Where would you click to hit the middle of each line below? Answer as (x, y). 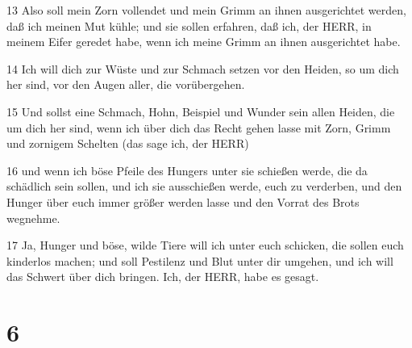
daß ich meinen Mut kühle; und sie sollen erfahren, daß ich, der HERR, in (189, 25)
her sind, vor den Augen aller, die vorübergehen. (126, 84)
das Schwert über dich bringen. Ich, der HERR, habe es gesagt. (163, 277)
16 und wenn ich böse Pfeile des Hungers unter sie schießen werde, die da (187, 170)
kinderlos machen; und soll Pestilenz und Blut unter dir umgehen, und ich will (200, 260)
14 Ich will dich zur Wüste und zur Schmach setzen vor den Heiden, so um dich (203, 68)
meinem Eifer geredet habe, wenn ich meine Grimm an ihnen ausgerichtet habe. (204, 42)
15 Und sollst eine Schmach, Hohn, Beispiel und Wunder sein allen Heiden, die (201, 111)
